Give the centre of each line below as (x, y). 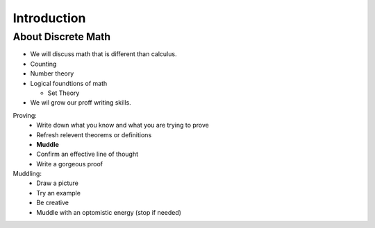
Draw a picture (58, 183)
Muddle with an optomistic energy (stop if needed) (109, 212)
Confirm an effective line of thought (87, 154)
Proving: (25, 115)
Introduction (49, 18)
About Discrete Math (62, 37)
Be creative (53, 203)
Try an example (59, 193)
